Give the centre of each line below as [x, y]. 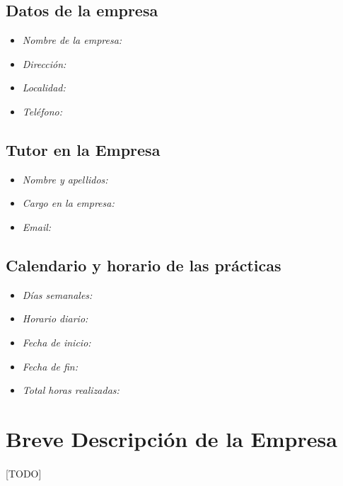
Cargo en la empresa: [68, 203]
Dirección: [44, 63]
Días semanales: [57, 294]
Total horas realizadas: [71, 390]
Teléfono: [42, 111]
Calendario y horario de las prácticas [144, 265]
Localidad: [44, 87]
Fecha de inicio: [57, 342]
